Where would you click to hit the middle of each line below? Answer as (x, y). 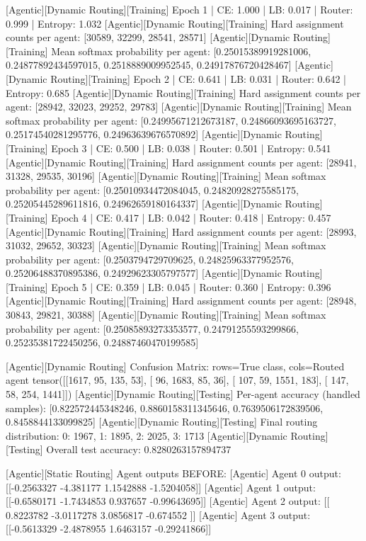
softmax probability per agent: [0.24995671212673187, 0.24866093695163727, (171, 120)
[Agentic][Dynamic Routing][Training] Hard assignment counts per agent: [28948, (181, 301)
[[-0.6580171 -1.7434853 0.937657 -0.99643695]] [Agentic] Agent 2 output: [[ (168, 501)
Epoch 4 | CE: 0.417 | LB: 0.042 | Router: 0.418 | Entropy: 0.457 (191, 217)
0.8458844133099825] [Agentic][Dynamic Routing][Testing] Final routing (162, 422)
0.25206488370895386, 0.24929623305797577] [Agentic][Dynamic (144, 273)
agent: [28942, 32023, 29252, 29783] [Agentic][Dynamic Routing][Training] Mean (179, 107)
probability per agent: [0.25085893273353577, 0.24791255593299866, (152, 328)
